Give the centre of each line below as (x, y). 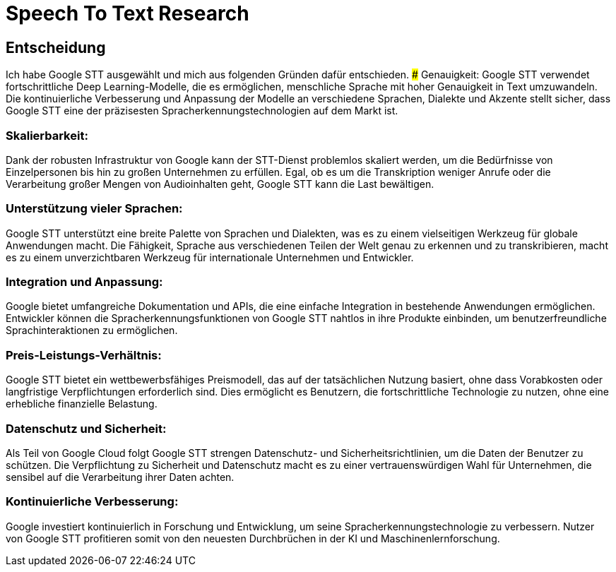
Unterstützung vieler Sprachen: (94, 209)
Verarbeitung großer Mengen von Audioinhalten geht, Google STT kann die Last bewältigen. (220, 184)
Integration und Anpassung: (84, 282)
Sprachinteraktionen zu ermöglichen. (92, 330)
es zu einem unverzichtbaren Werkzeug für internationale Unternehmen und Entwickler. (210, 257)
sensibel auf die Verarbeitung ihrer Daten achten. (120, 477)
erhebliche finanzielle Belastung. (82, 404)
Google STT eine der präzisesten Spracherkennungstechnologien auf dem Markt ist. (202, 111)
